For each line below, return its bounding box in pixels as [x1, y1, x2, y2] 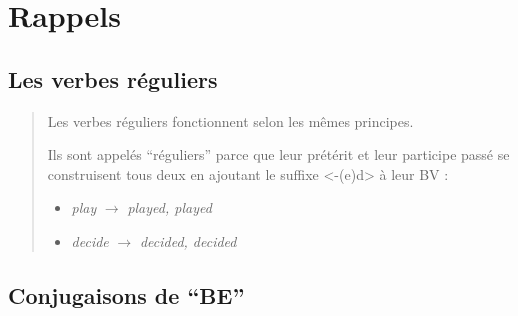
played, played [127, 197, 212, 218]
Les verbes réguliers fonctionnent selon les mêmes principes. [47, 110, 414, 131]
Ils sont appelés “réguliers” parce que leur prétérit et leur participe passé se [47, 144, 510, 165]
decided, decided [139, 230, 237, 251]
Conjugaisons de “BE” [8, 279, 245, 310]
